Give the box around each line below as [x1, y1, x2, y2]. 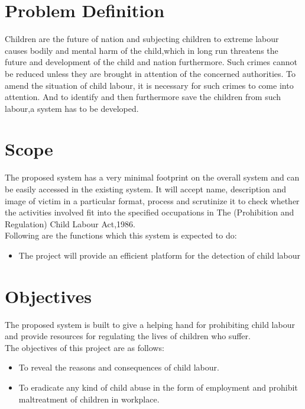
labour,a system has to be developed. [5, 102, 139, 114]
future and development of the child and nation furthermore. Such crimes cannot [5, 56, 297, 68]
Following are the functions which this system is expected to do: [5, 229, 237, 241]
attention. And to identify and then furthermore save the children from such [5, 91, 281, 103]
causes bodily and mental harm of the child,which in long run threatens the [5, 44, 278, 56]
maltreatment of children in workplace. [18, 392, 160, 405]
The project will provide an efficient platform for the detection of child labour [18, 249, 301, 261]
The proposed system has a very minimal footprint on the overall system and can [5, 171, 300, 183]
